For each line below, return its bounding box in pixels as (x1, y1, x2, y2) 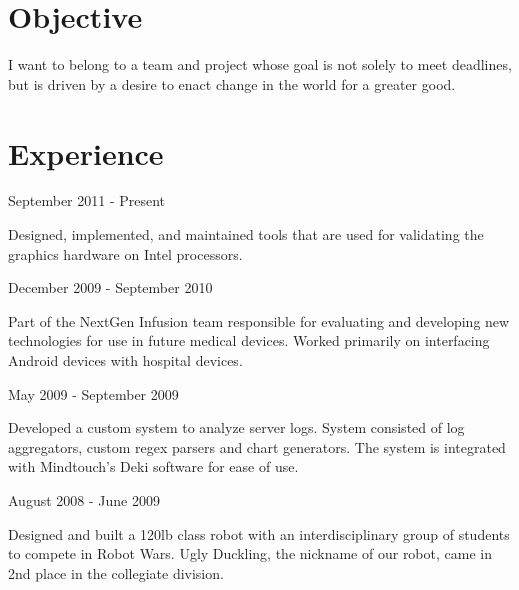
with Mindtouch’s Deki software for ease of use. (8, 456, 299, 477)
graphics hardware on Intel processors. (8, 243, 243, 264)
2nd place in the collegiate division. (8, 562, 224, 583)
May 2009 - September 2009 (8, 383, 179, 404)
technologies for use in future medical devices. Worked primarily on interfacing (8, 330, 490, 351)
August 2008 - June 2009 (8, 489, 160, 510)
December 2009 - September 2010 (8, 277, 213, 298)
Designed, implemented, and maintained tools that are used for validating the (8, 224, 484, 245)
